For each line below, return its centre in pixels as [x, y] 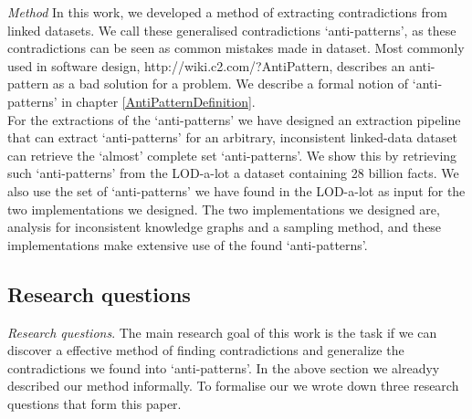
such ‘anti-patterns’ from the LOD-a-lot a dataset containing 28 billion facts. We [233, 173]
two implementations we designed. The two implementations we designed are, [224, 209]
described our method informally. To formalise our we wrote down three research [233, 386]
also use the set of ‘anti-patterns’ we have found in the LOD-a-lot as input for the [236, 190]
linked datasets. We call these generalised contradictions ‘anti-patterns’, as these [232, 30]
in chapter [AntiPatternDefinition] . [158, 101]
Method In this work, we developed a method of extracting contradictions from [227, 12]
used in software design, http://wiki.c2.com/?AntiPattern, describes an [206, 65]
